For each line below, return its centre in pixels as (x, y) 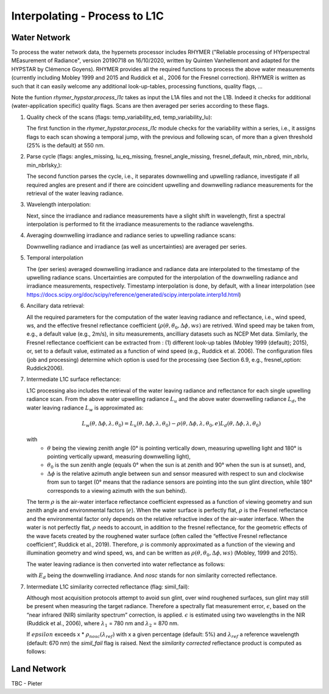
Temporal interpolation (55, 258)
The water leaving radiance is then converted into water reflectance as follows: (126, 564)
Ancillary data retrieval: (55, 306)
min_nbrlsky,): (44, 165)
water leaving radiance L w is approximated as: (85, 408)
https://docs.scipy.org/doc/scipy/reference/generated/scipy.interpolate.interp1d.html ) (134, 294)
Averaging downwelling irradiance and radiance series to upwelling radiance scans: (131, 235)
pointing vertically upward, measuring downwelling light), (119, 456)
